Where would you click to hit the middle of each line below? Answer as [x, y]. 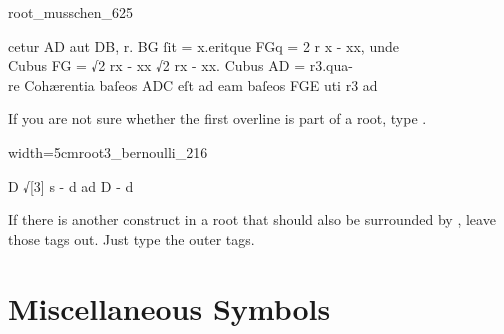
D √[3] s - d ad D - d [71, 185]
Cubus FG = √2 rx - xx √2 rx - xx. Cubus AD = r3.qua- [180, 65]
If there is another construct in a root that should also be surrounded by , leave [252, 219]
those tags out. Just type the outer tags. [131, 238]
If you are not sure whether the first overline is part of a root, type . [217, 118]
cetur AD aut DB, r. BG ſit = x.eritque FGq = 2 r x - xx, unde [203, 45]
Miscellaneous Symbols [169, 307]
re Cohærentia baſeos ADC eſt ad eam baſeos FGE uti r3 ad [193, 84]
